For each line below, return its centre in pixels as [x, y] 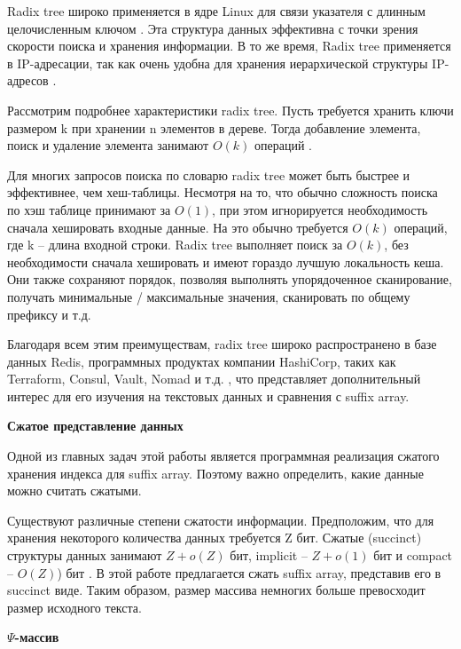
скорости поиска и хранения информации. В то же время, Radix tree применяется [229, 46]
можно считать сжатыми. [74, 491]
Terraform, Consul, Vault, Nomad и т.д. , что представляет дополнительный [214, 379]
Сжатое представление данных [95, 426]
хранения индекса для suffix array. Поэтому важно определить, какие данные [215, 473]
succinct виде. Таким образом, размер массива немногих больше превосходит [216, 590]
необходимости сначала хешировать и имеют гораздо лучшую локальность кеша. [226, 261]
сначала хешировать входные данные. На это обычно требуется [178, 227]
